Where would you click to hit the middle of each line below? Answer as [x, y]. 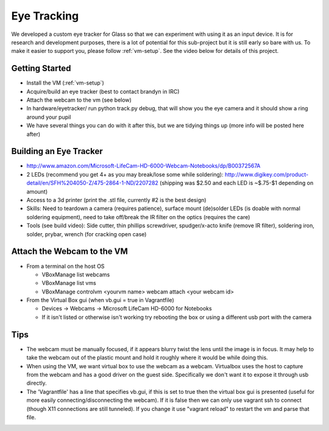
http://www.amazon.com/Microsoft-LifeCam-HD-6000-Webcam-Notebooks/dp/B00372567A [143, 166]
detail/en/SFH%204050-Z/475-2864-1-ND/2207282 [92, 183]
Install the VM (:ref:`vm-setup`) [65, 83]
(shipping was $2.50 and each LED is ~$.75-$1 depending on [236, 183]
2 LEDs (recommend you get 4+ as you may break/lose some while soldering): [125, 174]
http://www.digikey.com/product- [267, 174]
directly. [37, 383]
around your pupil [49, 117]
